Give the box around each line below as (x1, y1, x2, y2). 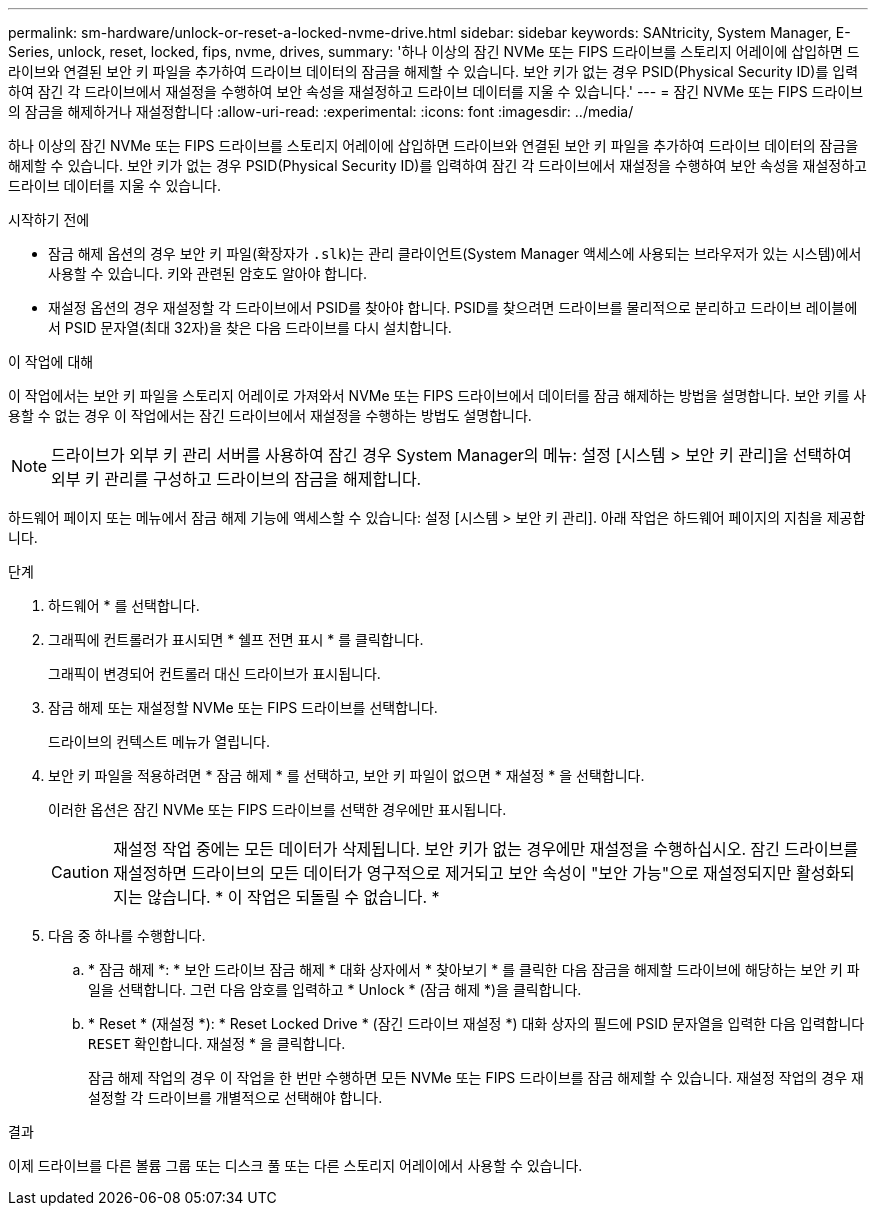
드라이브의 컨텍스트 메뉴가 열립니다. (48, 733, 270, 750)
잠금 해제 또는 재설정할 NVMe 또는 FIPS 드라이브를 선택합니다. (48, 699, 438, 716)
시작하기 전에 (8, 211, 90, 228)
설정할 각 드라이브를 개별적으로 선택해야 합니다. (88, 1089, 383, 1106)
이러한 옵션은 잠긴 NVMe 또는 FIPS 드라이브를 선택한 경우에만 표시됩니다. (48, 801, 507, 818)
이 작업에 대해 (8, 353, 94, 370)
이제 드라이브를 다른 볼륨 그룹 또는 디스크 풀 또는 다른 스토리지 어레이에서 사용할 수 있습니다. (8, 1157, 583, 1174)
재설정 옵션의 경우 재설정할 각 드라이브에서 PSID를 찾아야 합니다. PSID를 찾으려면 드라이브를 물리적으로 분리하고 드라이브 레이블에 (48, 299, 858, 316)
